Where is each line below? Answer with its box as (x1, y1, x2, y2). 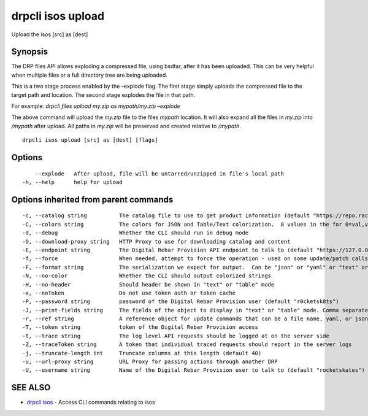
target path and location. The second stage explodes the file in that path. (11, 91, 196, 98)
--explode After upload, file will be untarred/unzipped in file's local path (34, 170, 285, 177)
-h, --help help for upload (22, 179, 123, 185)
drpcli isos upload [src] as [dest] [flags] (22, 137, 159, 144)
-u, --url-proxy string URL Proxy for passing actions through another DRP (22, 358, 278, 365)
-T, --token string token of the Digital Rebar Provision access (22, 324, 259, 331)
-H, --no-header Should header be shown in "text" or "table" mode (22, 281, 275, 288)
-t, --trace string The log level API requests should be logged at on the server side (22, 332, 329, 339)
